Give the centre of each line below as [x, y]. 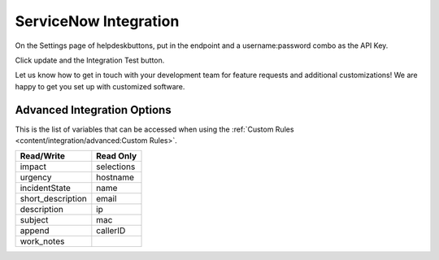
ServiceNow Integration [97, 21]
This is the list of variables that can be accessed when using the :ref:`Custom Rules [154, 129]
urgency [36, 177]
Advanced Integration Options [93, 110]
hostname [115, 177]
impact [33, 167]
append [35, 231]
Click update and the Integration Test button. [90, 60]
